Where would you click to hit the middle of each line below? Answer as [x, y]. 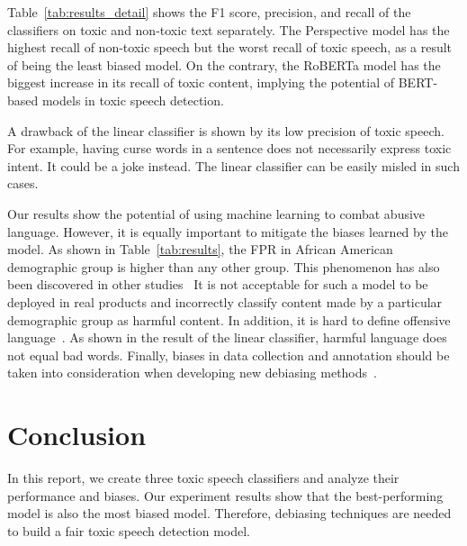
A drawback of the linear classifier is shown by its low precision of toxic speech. [226, 130]
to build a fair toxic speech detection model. [129, 530]
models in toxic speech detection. [133, 100]
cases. [23, 183]
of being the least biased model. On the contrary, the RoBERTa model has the [224, 64]
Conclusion [77, 435]
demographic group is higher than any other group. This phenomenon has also [224, 266]
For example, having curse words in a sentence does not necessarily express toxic [229, 148]
